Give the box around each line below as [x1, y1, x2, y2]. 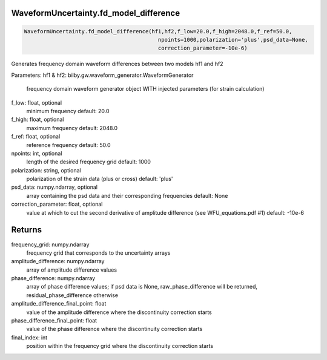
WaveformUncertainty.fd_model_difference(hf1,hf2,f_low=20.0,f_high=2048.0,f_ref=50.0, [24, 28, 292, 34]
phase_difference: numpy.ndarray [11, 275, 96, 282]
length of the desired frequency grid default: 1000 [26, 158, 151, 166]
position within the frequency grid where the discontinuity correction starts [26, 342, 214, 350]
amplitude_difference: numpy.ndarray [11, 258, 105, 265]
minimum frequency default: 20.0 [26, 107, 110, 114]
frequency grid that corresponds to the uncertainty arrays [26, 249, 171, 257]
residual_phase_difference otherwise [26, 291, 118, 299]
